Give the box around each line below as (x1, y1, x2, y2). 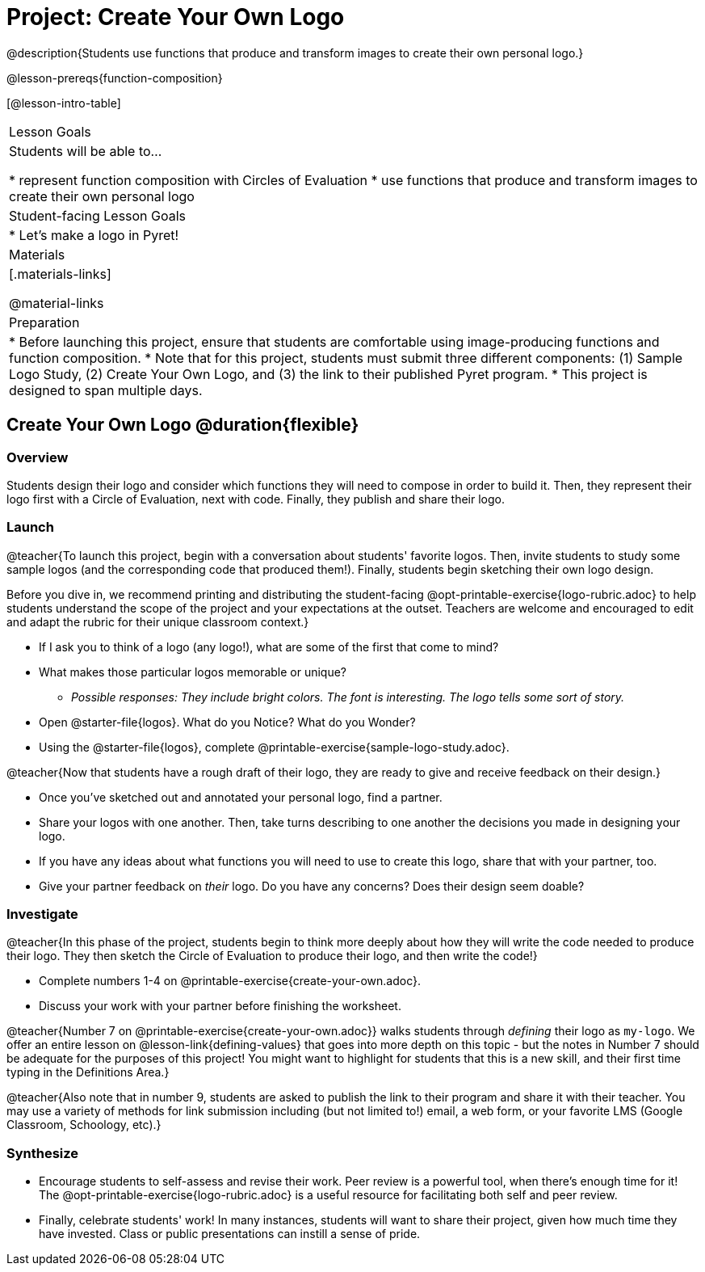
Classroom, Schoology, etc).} (6, 1118, 162, 1132)
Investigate (6, 906, 78, 923)
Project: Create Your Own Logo (6, 3, 345, 31)
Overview (6, 449, 69, 465)
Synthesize (6, 1144, 79, 1161)
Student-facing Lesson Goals (9, 207, 187, 224)
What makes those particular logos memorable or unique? (39, 664, 347, 679)
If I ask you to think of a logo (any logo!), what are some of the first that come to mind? (39, 639, 499, 654)
